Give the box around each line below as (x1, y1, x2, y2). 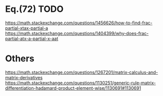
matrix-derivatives (5, 74, 43, 80)
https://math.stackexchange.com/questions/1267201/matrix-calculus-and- (5, 69, 158, 75)
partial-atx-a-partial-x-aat (5, 36, 58, 42)
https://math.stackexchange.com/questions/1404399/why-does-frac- (5, 30, 149, 36)
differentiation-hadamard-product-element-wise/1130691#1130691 (5, 85, 141, 91)
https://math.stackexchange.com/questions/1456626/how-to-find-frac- (5, 20, 153, 26)
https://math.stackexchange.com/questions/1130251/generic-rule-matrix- (5, 80, 156, 86)
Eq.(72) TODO (5, 3, 64, 15)
